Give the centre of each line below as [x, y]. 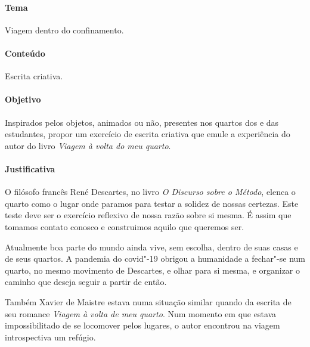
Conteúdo [25, 53]
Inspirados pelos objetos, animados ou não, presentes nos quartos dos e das [142, 122]
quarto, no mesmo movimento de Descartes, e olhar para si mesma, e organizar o [153, 270]
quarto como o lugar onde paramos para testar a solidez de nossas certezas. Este [152, 203]
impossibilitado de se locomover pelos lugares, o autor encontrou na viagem [142, 325]
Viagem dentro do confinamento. [64, 30]
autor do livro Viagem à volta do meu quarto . [88, 145]
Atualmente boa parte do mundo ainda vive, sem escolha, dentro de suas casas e [151, 247]
